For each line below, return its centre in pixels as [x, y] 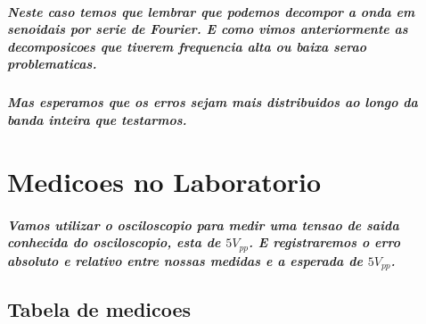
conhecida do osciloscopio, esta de [114, 242]
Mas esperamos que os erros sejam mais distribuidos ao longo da [213, 102]
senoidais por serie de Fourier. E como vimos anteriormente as [208, 29]
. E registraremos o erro [324, 242]
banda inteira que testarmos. [97, 119]
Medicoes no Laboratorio [164, 181]
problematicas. [52, 64]
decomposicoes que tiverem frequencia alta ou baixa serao [187, 46]
